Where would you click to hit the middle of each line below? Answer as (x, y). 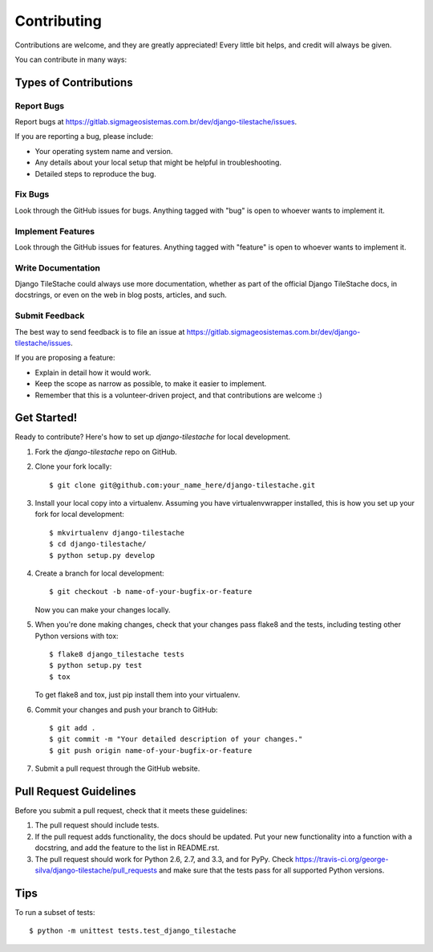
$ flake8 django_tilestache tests (117, 654)
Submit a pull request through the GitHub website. (117, 769)
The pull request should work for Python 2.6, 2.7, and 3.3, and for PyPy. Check (164, 859)
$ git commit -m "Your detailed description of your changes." (176, 739)
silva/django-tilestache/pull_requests (96, 870)
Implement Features (55, 231)
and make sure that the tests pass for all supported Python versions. (272, 870)
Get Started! (46, 418)
